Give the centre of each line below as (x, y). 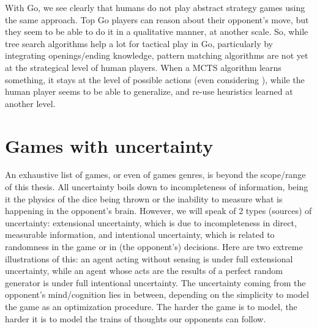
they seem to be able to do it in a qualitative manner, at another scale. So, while (157, 31)
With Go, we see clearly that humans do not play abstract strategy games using (155, 7)
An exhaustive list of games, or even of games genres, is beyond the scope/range (155, 175)
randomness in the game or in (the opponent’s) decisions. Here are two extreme (154, 247)
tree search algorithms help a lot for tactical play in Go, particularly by (139, 43)
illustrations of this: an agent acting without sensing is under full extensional (149, 258)
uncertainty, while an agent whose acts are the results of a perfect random (144, 271)
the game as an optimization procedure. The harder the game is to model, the (151, 306)
